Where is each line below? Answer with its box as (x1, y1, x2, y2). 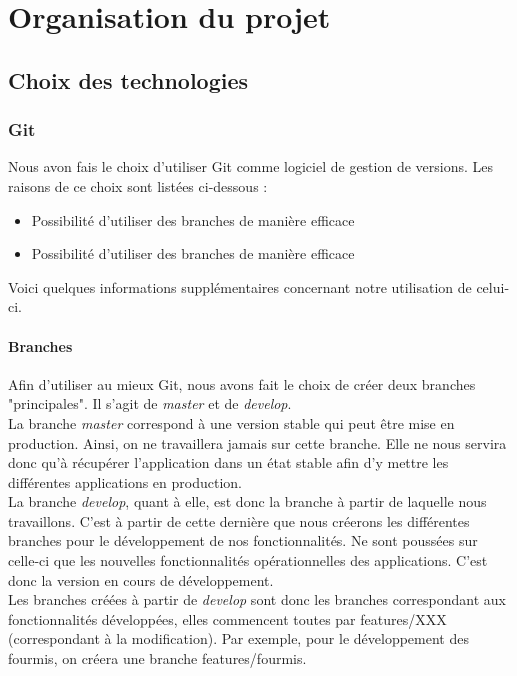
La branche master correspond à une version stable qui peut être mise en (8, 412, 455, 433)
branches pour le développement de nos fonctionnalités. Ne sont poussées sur (8, 530, 478, 551)
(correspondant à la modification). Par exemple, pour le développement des (8, 628, 469, 649)
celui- (476, 276, 510, 297)
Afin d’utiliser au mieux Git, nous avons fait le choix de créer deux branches (8, 373, 476, 394)
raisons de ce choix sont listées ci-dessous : (8, 175, 268, 196)
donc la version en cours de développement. (8, 569, 274, 590)
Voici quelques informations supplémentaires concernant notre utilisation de (8, 276, 472, 297)
